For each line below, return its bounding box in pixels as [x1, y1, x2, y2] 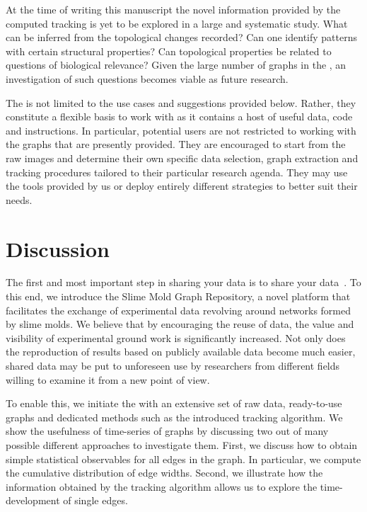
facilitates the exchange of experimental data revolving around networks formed [6, 302, 351, 317]
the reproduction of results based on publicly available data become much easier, [6, 344, 356, 359]
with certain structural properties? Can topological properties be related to [6, 43, 332, 58]
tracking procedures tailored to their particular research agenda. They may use [6, 164, 348, 179]
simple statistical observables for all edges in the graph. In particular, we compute [6, 451, 361, 466]
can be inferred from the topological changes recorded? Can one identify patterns [6, 30, 358, 45]
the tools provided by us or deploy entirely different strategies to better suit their [6, 178, 358, 193]
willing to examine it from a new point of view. [6, 372, 210, 387]
